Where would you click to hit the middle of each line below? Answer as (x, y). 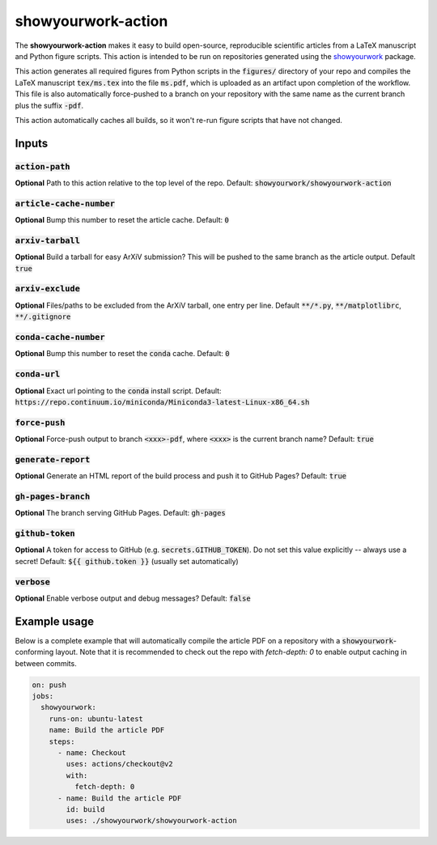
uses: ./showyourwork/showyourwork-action (152, 821)
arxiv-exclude (48, 289)
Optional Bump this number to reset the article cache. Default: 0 (122, 220)
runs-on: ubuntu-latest (96, 719)
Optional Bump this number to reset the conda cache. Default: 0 (122, 354)
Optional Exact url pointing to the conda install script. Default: (118, 391)
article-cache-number (65, 204)
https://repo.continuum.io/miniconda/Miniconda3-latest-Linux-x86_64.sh (162, 402)
